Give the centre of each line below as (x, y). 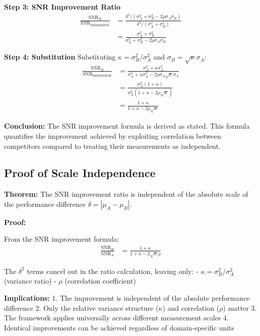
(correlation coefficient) (100, 281)
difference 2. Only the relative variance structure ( (81, 307)
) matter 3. (240, 307)
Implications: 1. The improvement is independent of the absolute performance (127, 297)
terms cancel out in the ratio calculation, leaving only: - (113, 271)
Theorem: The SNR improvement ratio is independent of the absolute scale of (126, 194)
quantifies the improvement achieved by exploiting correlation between (113, 135)
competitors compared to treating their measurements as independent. (112, 146)
